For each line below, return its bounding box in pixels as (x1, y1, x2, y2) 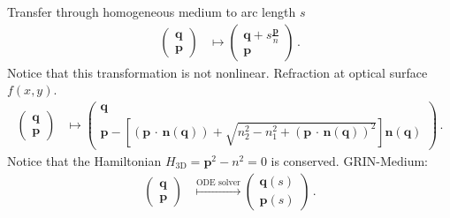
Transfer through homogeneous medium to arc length (7, 3, 296, 20)
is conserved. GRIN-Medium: (271, 151, 428, 169)
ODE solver (196, 177, 240, 187)
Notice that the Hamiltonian (7, 151, 162, 169)
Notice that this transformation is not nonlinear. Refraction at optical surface (7, 63, 428, 81)
